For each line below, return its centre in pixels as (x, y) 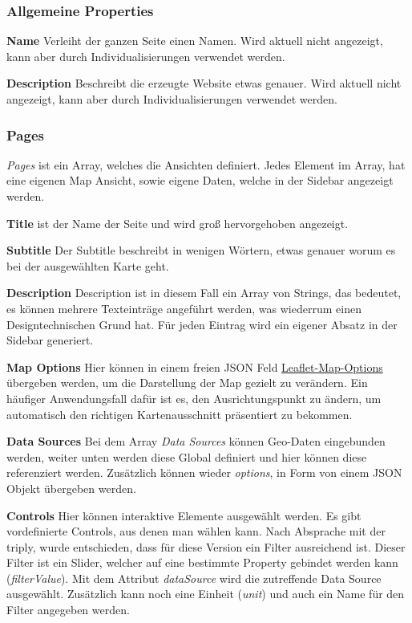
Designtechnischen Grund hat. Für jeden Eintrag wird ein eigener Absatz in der (202, 324)
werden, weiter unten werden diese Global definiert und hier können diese (187, 456)
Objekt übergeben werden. (71, 488)
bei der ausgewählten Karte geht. (88, 265)
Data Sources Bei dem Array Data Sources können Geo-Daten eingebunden (196, 441)
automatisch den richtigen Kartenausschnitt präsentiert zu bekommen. (180, 414)
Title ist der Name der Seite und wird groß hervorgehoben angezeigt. (178, 223)
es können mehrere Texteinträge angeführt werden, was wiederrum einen (184, 308)
